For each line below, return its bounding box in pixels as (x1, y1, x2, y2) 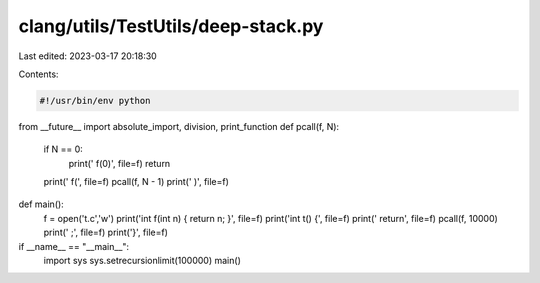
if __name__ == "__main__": (18, 240, 130, 252)
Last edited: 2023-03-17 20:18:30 (18, 50, 157, 62)
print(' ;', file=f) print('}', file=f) (43, 226, 169, 239)
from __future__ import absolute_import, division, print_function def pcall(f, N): (18, 120, 340, 132)
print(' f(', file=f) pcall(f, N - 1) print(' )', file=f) (43, 176, 230, 188)
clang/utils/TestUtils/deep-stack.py (18, 15, 324, 37)
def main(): (18, 198, 64, 210)
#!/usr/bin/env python (39, 95, 151, 106)
